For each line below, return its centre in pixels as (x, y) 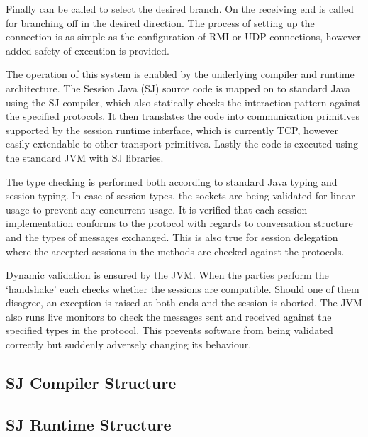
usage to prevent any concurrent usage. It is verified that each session (157, 209)
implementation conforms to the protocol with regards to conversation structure (179, 223)
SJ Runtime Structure (89, 424)
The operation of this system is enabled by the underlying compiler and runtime (180, 74)
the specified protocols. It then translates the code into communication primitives (183, 116)
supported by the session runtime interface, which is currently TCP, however (172, 129)
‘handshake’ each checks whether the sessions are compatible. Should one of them (183, 288)
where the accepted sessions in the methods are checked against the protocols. (175, 251)
